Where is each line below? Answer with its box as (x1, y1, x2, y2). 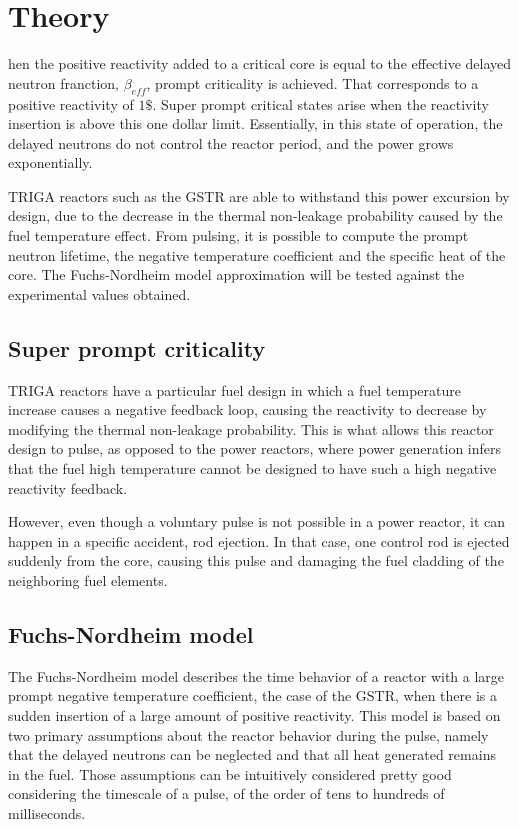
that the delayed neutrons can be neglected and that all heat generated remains (8, 744, 496, 765)
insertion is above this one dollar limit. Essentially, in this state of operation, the (8, 113, 503, 134)
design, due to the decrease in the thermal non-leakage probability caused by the (8, 205, 503, 226)
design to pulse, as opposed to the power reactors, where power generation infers (8, 438, 502, 459)
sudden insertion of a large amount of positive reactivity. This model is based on (8, 704, 501, 725)
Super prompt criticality (8, 332, 266, 363)
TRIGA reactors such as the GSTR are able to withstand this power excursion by (8, 185, 510, 206)
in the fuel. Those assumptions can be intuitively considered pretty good (8, 763, 452, 784)
